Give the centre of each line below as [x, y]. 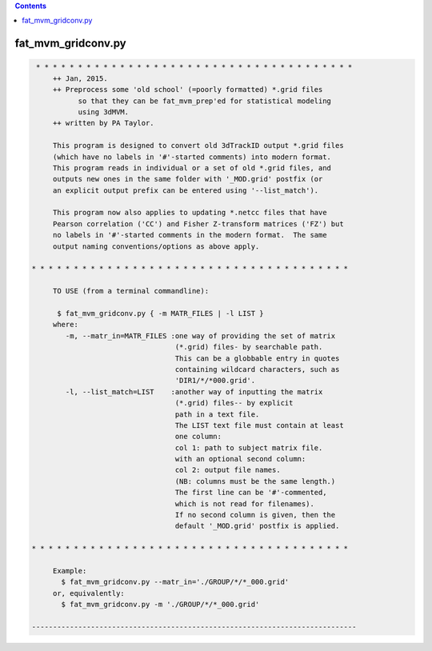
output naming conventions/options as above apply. [156, 246]
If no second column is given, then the [255, 515]
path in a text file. [217, 414]
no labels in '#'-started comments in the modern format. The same [190, 235]
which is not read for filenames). [245, 503]
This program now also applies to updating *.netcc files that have [190, 213]
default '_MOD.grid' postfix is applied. [257, 526]
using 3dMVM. [104, 112]
